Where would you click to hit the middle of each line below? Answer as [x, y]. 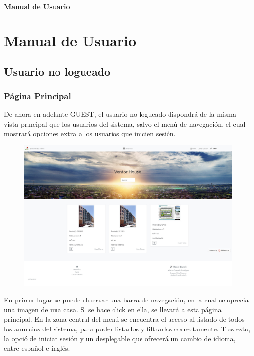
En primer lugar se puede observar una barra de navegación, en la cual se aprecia [126, 300]
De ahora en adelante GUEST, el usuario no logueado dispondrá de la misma [120, 114]
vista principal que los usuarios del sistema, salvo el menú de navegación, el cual [125, 123]
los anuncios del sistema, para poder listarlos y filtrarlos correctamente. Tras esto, [127, 329]
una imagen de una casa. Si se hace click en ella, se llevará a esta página [113, 309]
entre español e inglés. [37, 348]
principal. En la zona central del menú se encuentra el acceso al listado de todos [124, 319]
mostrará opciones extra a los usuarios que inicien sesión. [90, 133]
